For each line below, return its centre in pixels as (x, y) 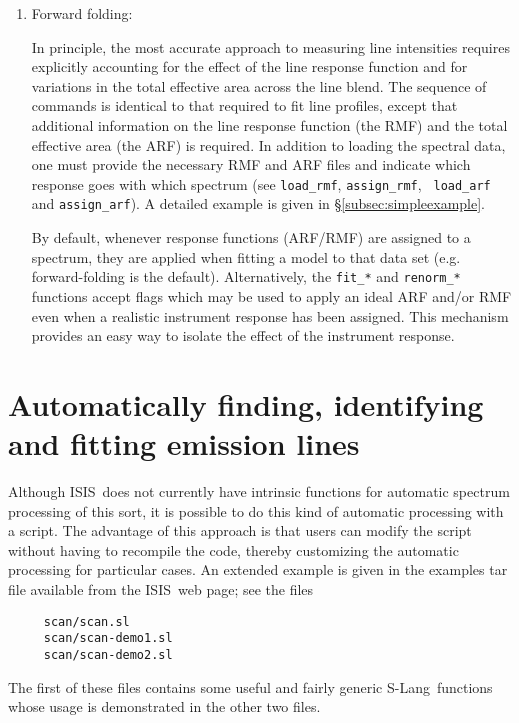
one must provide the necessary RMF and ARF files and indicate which (251, 164)
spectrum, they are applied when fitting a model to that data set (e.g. (246, 256)
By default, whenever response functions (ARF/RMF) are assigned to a (251, 237)
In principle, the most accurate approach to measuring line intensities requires (270, 46)
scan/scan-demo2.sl (108, 654)
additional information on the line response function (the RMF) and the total (269, 124)
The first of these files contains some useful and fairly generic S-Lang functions (250, 686)
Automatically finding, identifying (246, 403)
